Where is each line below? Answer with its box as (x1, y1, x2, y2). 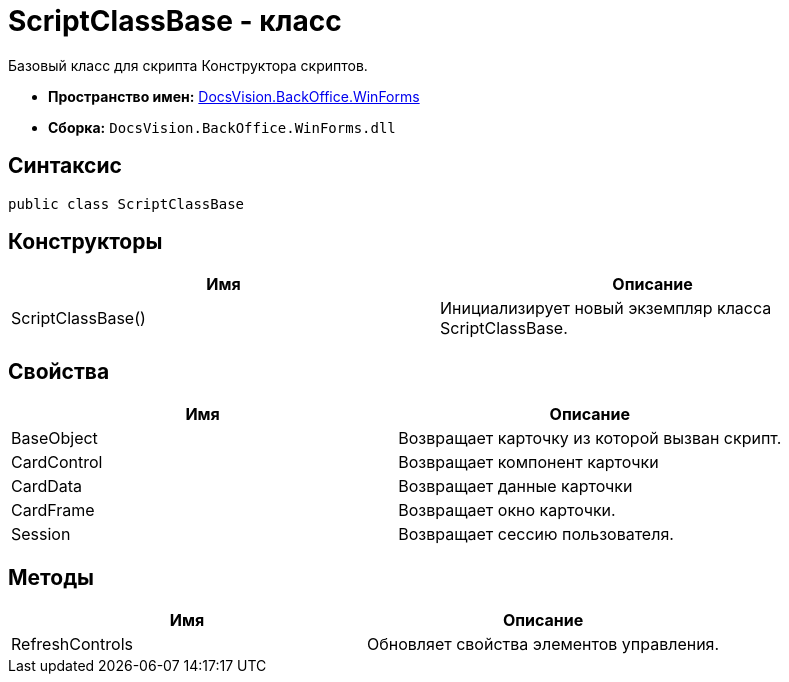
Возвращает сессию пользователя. (398, 524, 674, 545)
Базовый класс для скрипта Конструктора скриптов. (8, 56, 368, 74)
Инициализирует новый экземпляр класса (440, 298, 772, 319)
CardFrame (11, 500, 95, 521)
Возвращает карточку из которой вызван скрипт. (398, 428, 782, 449)
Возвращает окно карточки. (398, 500, 616, 521)
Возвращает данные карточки (398, 476, 633, 497)
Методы (8, 564, 94, 590)
